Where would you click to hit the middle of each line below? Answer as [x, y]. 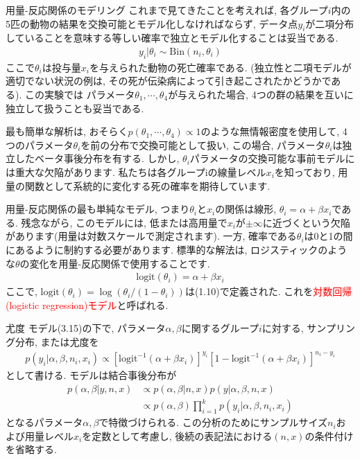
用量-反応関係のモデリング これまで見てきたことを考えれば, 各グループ [167, 10]
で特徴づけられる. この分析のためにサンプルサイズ [213, 422]
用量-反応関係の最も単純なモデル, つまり [98, 209]
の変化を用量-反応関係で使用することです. [115, 263]
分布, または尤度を [57, 341]
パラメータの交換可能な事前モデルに [272, 158]
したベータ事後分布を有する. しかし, [97, 158]
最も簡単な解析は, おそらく [67, 131]
